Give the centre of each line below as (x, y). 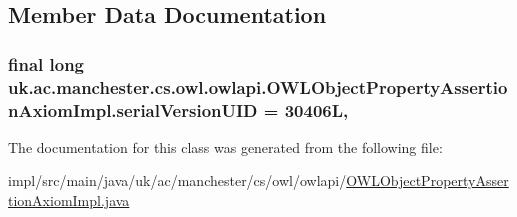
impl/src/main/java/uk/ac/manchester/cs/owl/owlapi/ (177, 180)
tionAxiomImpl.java (69, 200)
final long (46, 63)
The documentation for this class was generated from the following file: (225, 146)
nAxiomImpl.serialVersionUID (133, 109)
